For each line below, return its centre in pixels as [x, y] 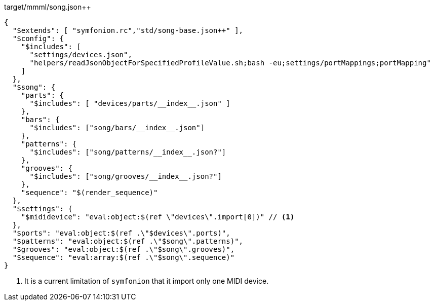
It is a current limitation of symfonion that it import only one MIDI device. [147, 281]
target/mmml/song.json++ [48, 7]
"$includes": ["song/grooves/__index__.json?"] [126, 176]
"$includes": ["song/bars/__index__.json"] [117, 128]
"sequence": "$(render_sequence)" [89, 193]
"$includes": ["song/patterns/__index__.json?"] [128, 152]
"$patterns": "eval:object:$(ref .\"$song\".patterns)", [128, 241]
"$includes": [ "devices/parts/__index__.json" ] [130, 103]
